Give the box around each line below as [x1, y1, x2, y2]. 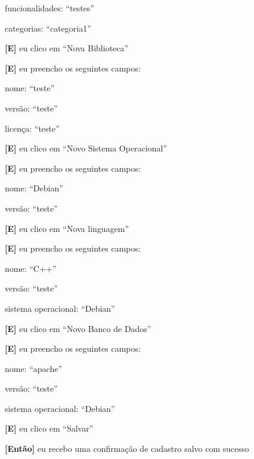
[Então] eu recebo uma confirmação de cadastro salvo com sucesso [5, 442, 249, 455]
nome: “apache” [5, 362, 63, 374]
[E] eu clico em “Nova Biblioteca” [5, 42, 129, 54]
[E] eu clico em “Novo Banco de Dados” [5, 322, 151, 334]
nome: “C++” [5, 262, 57, 274]
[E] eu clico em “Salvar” [5, 422, 94, 435]
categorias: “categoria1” [5, 21, 91, 34]
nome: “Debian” [5, 182, 63, 194]
